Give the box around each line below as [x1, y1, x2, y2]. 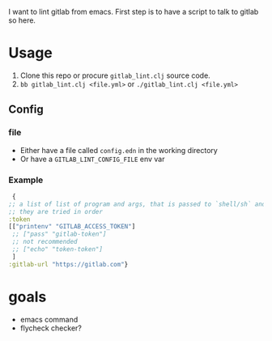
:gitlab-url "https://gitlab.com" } [8, 260, 129, 268]
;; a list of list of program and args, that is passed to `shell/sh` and [8, 200, 266, 208]
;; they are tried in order [8, 207, 104, 215]
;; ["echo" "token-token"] [11, 245, 104, 254]
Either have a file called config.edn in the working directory [19, 145, 219, 155]
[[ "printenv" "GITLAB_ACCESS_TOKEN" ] [8, 223, 136, 231]
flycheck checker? [19, 323, 83, 333]
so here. [8, 15, 36, 25]
